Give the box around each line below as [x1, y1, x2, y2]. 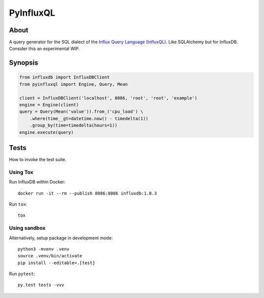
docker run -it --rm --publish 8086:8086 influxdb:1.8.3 [18, 190, 157, 196]
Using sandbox [9, 224, 46, 231]
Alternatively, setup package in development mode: [9, 235, 113, 241]
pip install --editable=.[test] [18, 260, 95, 266]
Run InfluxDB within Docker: [9, 179, 66, 185]
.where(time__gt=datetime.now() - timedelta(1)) [29, 116, 149, 121]
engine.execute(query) [19, 129, 74, 135]
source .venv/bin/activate [18, 253, 83, 259]
